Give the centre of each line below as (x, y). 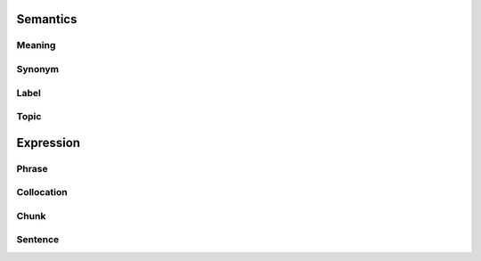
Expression (48, 143)
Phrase (32, 168)
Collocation (42, 192)
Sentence (38, 240)
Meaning (36, 45)
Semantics (47, 19)
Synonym (38, 69)
